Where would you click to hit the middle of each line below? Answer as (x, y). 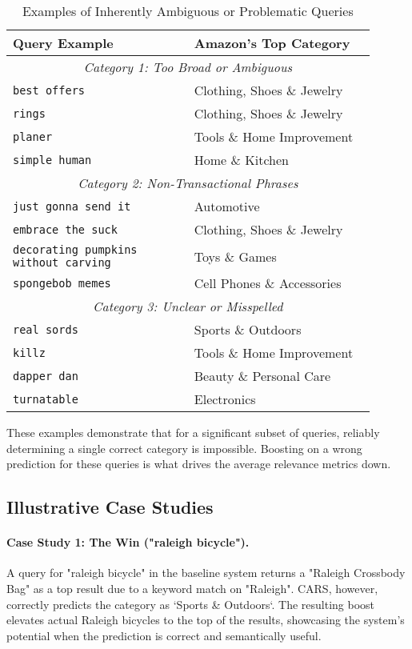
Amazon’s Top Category (272, 43)
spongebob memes (62, 283)
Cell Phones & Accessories (268, 283)
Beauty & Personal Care (262, 376)
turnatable (46, 399)
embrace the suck (65, 229)
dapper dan (46, 376)
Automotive (227, 206)
